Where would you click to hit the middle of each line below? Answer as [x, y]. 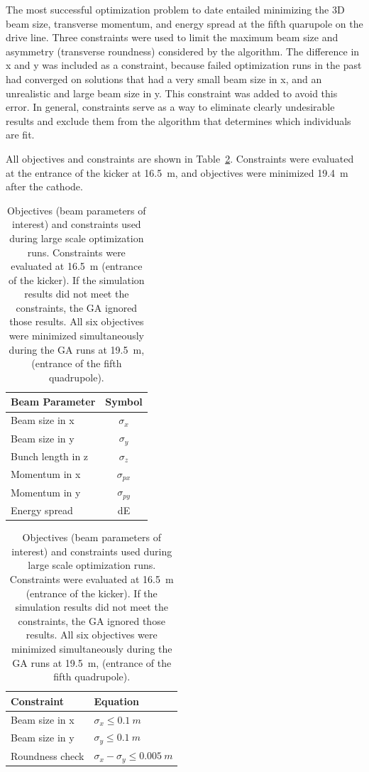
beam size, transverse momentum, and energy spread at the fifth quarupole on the [184, 23]
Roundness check [48, 755]
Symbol [124, 402]
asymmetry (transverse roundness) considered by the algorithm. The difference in [183, 51]
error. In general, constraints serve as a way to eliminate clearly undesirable [170, 107]
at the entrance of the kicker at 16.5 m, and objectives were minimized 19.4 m [177, 172]
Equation [116, 701]
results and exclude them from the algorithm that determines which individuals [178, 120]
